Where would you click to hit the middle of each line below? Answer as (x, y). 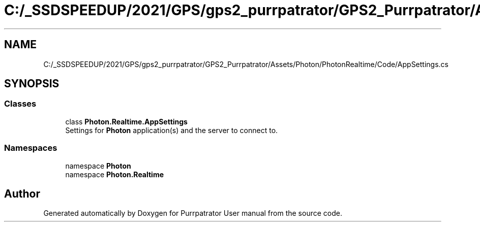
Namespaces (31, 148)
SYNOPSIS (32, 84)
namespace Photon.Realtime (115, 174)
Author (22, 193)
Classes (20, 104)
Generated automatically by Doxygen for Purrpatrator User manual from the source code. (193, 213)
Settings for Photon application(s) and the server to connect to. (172, 130)
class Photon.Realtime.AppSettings (126, 121)
